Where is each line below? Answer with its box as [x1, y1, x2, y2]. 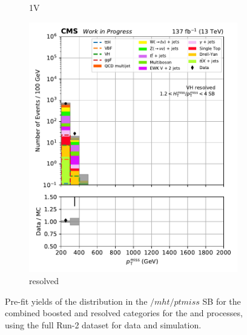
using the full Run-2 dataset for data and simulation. [5, 318, 202, 331]
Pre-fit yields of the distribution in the [5, 294, 148, 307]
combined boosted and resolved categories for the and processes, [5, 307, 243, 319]
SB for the [202, 294, 241, 307]
